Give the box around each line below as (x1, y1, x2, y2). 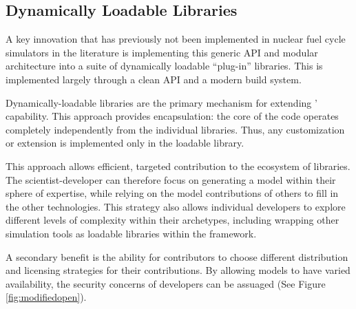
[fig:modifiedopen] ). (6, 290, 87, 304)
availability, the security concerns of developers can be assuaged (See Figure (6, 276, 326, 290)
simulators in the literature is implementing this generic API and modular (6, 45, 318, 59)
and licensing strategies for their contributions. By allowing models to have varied (6, 263, 350, 277)
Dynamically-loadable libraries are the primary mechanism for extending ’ (6, 95, 317, 109)
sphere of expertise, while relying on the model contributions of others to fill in (6, 186, 339, 200)
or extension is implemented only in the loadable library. (6, 136, 244, 150)
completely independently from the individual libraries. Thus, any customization (6, 122, 345, 136)
